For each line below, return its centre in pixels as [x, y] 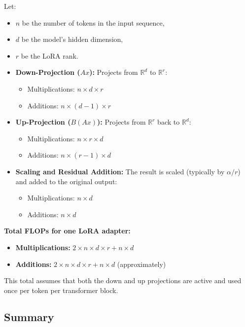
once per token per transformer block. [61, 290]
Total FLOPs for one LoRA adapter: [67, 231]
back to [169, 122]
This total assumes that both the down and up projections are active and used [123, 280]
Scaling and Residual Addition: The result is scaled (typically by [120, 171]
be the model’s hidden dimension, [72, 39]
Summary [29, 316]
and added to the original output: [66, 181]
